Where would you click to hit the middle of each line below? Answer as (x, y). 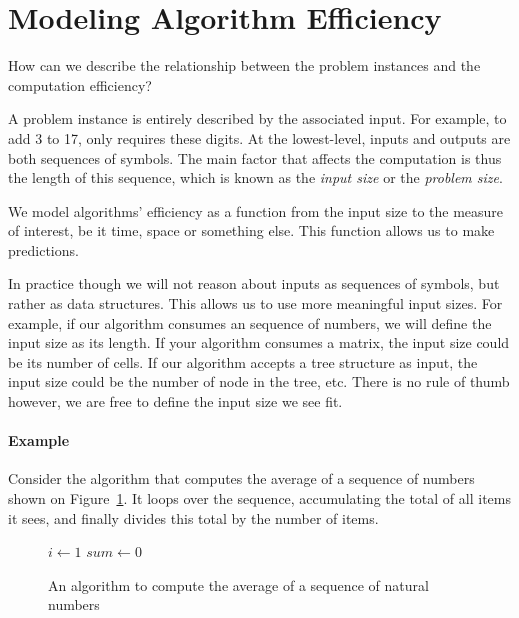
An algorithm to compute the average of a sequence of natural (238, 584)
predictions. (43, 249)
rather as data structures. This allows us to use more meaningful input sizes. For (255, 303)
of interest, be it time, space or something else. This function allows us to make (251, 230)
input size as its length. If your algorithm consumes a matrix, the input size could (259, 342)
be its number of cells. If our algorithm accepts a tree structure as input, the (243, 361)
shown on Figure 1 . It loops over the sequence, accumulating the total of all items (259, 498)
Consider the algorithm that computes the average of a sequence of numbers (241, 478)
